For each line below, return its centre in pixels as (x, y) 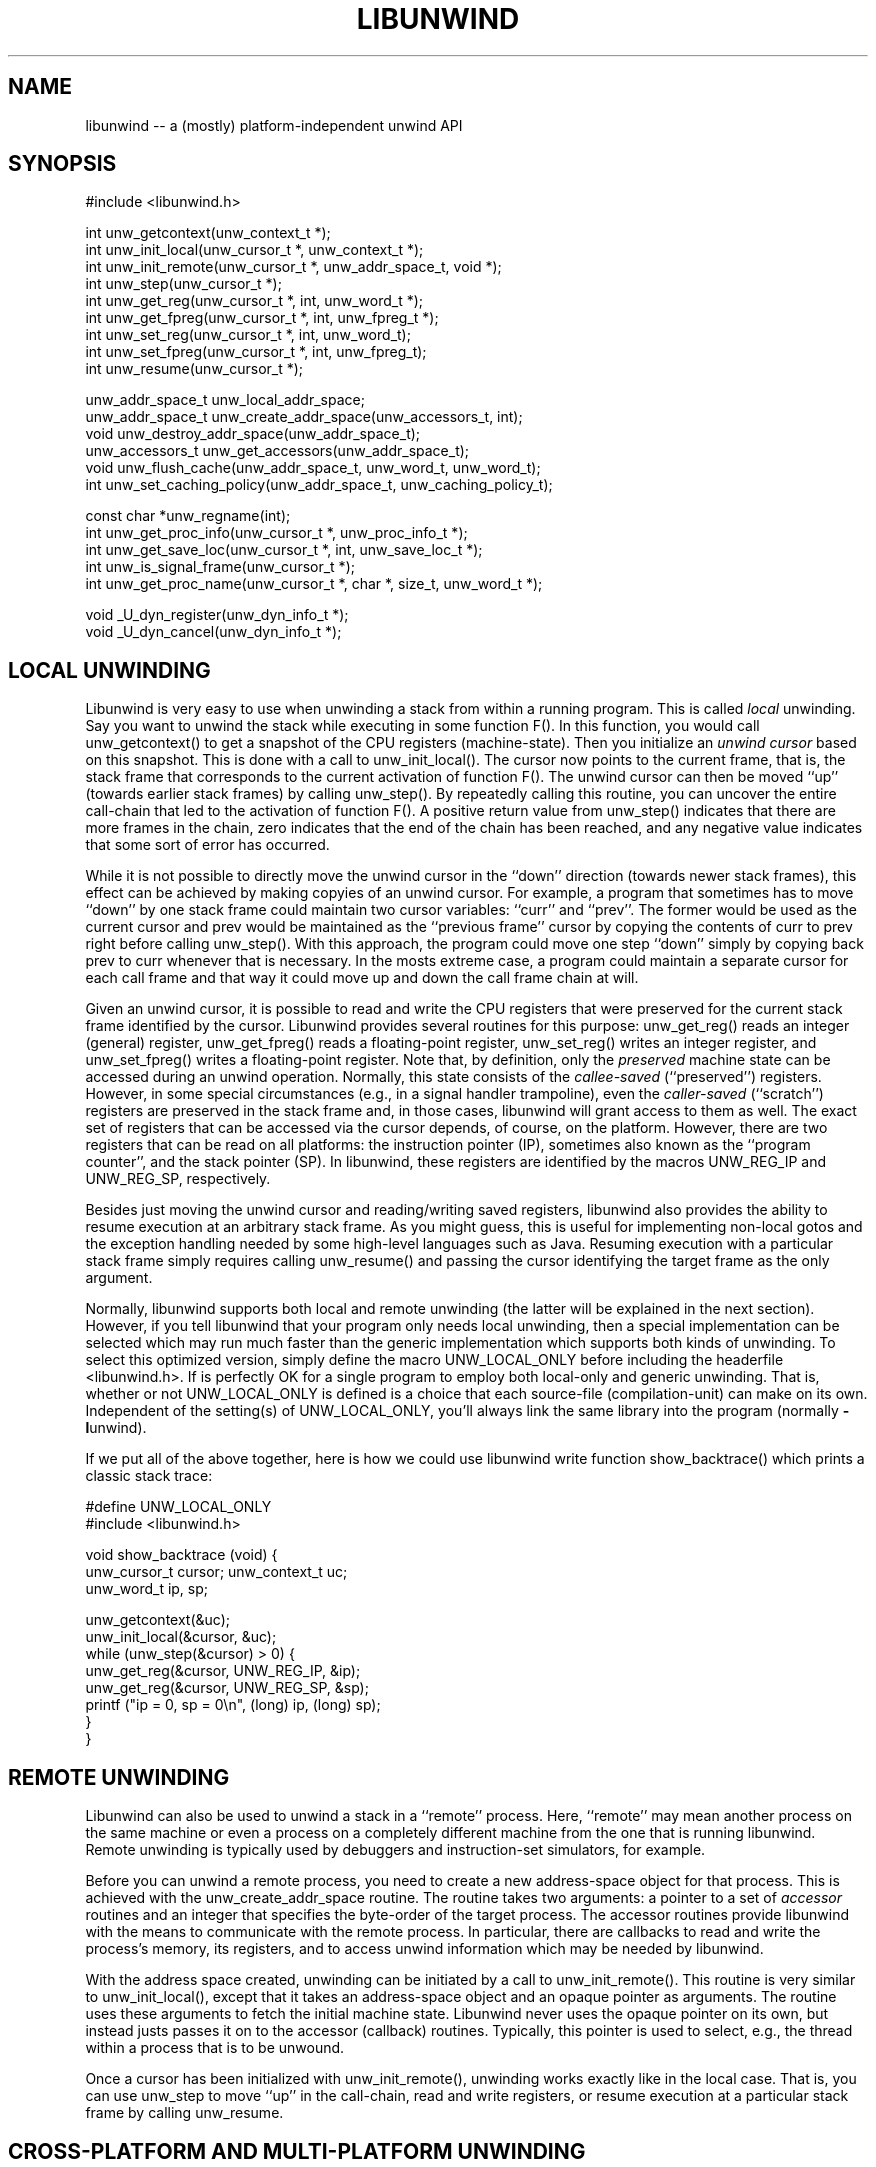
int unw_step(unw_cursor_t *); (183, 284)
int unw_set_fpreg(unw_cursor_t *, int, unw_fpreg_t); (256, 352)
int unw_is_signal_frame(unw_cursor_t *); (220, 567)
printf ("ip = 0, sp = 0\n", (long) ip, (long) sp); (233, 1705)
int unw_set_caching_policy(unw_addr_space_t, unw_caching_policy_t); (319, 485)
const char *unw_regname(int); (188, 516)
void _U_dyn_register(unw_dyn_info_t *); (217, 615)
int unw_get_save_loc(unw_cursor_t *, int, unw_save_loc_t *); (284, 550)
